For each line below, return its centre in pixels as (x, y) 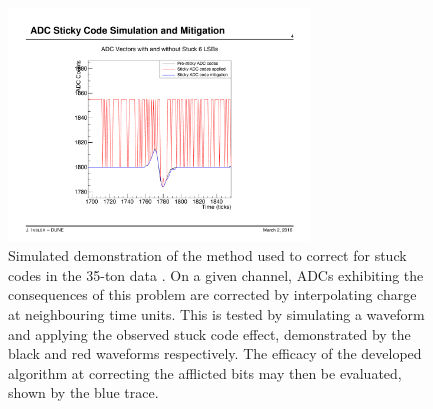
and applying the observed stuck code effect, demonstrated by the (209, 333)
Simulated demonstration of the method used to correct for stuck (207, 255)
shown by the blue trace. (83, 392)
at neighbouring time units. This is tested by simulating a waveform (216, 313)
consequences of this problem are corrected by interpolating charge (212, 294)
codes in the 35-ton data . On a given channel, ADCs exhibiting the (216, 274)
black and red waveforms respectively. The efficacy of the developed (215, 353)
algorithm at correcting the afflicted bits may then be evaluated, (205, 372)
